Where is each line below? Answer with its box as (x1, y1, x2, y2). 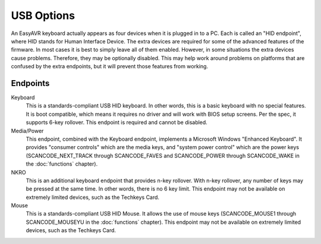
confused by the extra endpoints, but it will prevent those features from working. (11, 63, 208, 70)
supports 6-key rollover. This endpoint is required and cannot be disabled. (26, 119, 207, 126)
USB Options (11, 9, 75, 22)
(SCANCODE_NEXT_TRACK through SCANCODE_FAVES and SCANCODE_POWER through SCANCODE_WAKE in (26, 152, 300, 159)
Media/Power (11, 127, 44, 134)
